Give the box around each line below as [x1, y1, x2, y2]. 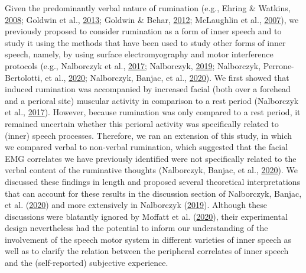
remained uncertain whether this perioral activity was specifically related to [5, 117, 279, 129]
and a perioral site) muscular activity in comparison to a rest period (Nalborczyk [5, 94, 299, 106]
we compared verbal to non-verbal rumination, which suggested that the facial [5, 141, 288, 153]
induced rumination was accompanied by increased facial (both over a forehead [5, 83, 291, 95]
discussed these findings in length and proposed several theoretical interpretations [5, 175, 301, 187]
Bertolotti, [5, 71, 43, 83]
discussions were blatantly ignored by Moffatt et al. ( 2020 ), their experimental [5, 210, 288, 222]
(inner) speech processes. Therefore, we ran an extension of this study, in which [5, 129, 292, 141]
